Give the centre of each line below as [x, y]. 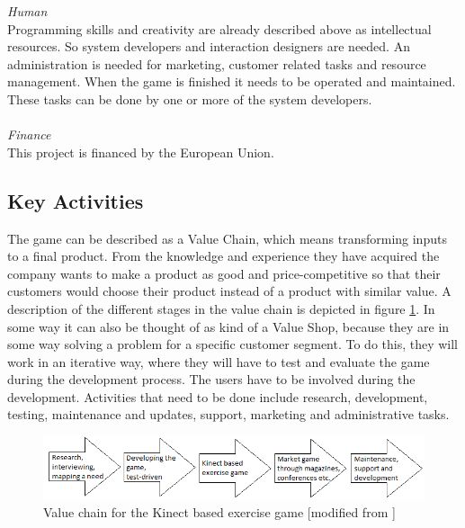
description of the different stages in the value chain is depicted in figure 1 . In [221, 308]
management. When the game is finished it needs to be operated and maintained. [232, 81]
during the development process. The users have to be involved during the [211, 379]
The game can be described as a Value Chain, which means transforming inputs [227, 238]
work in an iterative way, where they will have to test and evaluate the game [219, 361]
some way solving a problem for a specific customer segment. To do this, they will [233, 344]
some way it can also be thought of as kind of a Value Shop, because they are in [228, 326]
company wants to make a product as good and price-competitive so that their [224, 273]
